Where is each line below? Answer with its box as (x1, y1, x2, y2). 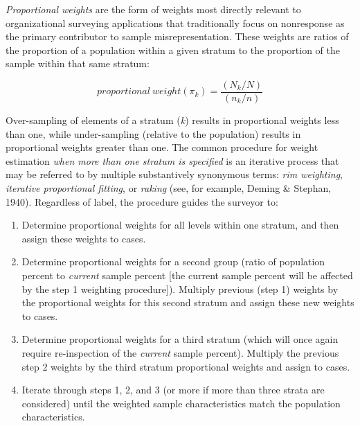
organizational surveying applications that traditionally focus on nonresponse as (6, 15, 345, 30)
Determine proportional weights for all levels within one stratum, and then (21, 218, 339, 232)
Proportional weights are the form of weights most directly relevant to (6, 2, 301, 16)
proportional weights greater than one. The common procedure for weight (6, 140, 318, 154)
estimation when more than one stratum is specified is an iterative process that (6, 153, 339, 168)
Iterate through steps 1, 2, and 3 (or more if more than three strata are (21, 382, 325, 397)
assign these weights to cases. (21, 231, 146, 245)
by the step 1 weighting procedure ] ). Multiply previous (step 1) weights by (21, 281, 339, 296)
